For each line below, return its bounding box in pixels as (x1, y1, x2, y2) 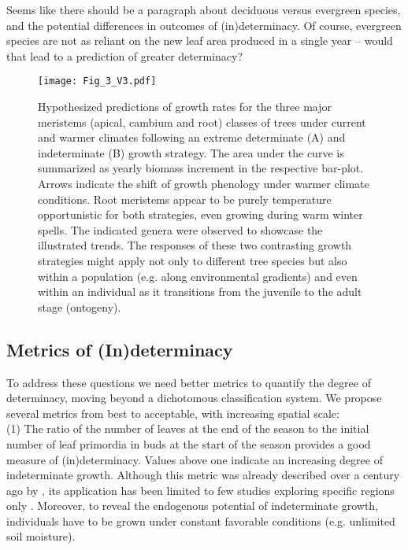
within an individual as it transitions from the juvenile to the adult (38, 283, 362, 300)
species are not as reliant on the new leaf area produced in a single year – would (6, 32, 393, 49)
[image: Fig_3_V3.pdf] (38, 76, 157, 87)
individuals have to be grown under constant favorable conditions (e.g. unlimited (6, 512, 395, 529)
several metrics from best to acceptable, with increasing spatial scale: (6, 404, 339, 421)
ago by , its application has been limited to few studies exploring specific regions (6, 482, 395, 498)
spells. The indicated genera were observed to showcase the (38, 221, 323, 238)
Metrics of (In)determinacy (6, 337, 233, 361)
